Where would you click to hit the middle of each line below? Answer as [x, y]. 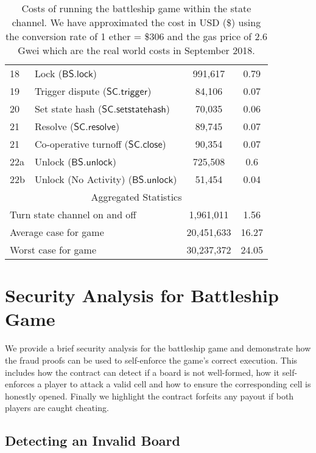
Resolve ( [54, 126]
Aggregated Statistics [136, 197]
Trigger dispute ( [70, 91]
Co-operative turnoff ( [81, 144]
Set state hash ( [68, 109]
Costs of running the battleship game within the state [136, 8]
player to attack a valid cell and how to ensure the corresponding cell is [178, 384]
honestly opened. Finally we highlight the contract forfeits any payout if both [149, 396]
